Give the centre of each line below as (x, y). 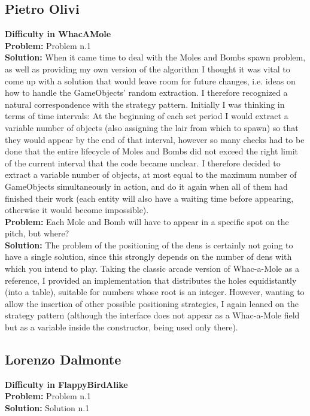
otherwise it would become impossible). (77, 210)
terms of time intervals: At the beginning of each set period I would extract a (147, 116)
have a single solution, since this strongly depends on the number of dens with (148, 256)
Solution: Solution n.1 (47, 408)
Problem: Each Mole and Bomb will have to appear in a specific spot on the (147, 221)
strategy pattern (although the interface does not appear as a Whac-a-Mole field (152, 315)
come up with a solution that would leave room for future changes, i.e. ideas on (150, 81)
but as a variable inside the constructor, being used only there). (121, 327)
